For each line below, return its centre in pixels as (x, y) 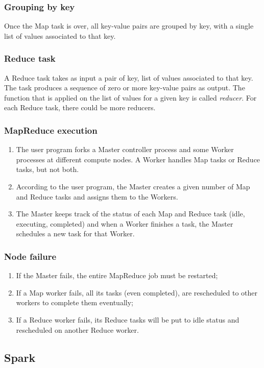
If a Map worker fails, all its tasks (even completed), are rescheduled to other (137, 292)
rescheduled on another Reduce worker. (77, 329)
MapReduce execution (51, 130)
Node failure (30, 256)
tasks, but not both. (47, 169)
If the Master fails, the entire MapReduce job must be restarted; (117, 275)
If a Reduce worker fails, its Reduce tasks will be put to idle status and (128, 319)
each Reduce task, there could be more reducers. (80, 107)
